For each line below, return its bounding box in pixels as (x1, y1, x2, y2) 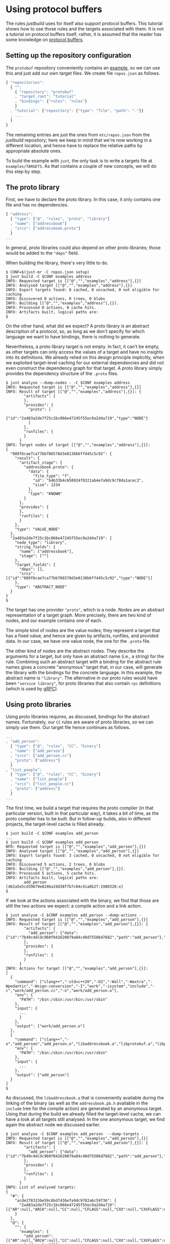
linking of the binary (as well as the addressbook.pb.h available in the (6, 1100, 148, 1106)
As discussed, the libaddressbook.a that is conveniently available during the (6, 1094, 164, 1100)
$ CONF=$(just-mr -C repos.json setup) (6, 269, 90, 274)
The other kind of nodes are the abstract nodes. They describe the (6, 648, 144, 654)
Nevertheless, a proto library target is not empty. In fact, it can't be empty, (6, 343, 160, 350)
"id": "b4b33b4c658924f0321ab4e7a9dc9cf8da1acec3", (32, 478, 144, 483)
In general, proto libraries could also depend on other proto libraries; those (6, 245, 161, 251)
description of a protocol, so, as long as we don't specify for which (6, 328, 145, 334)
